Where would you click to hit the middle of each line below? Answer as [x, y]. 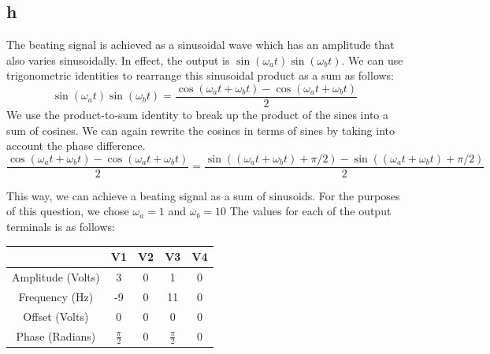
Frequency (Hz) [56, 296]
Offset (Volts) [56, 316]
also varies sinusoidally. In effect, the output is [118, 60]
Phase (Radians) [56, 335]
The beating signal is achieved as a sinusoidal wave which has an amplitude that [200, 45]
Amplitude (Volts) [56, 277]
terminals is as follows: [61, 227]
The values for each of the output [310, 211]
